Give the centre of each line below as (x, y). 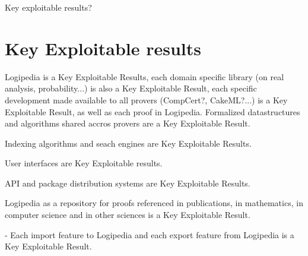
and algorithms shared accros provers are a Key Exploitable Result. (128, 123)
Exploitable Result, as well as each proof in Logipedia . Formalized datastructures (153, 111)
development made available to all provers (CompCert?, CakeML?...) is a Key (146, 99)
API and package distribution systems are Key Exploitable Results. (128, 183)
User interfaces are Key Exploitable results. (84, 163)
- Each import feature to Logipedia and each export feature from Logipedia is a (150, 234)
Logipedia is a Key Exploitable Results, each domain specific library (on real (145, 76)
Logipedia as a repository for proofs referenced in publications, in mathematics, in (154, 203)
